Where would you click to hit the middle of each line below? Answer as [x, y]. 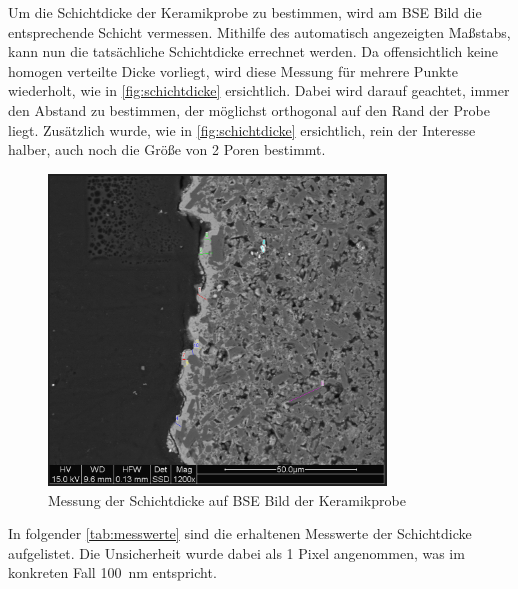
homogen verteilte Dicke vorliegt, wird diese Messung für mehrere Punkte [233, 70]
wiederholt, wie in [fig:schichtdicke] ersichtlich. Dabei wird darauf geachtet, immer [259, 90]
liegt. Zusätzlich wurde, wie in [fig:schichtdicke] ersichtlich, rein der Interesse [242, 129]
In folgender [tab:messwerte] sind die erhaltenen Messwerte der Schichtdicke [240, 533]
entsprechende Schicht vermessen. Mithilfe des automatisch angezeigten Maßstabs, [259, 31]
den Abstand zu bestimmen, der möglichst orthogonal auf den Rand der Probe [249, 109]
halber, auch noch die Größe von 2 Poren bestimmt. [167, 149]
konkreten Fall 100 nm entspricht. [112, 572]
